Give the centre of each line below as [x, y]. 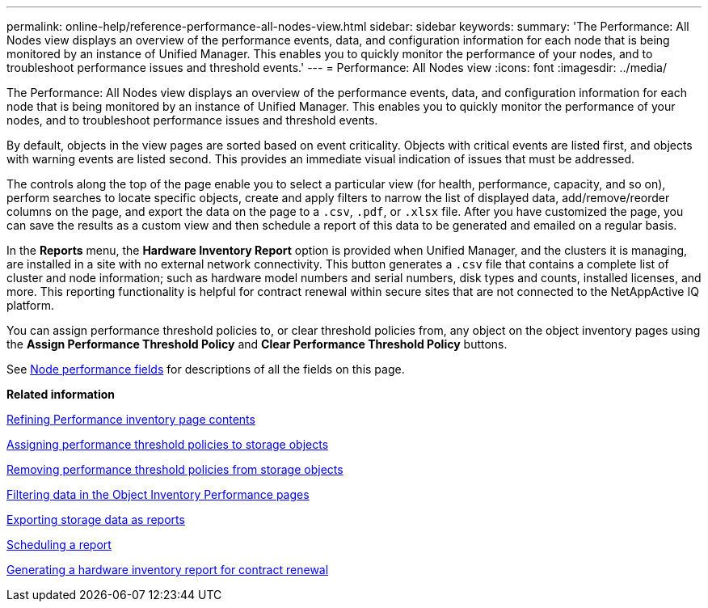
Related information [61, 394]
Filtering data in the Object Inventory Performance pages [158, 494]
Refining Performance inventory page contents [131, 419]
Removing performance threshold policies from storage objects [175, 469]
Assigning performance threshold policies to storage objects [168, 444]
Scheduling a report [59, 545]
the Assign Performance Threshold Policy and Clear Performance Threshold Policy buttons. [257, 344]
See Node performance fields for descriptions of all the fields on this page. [206, 369]
